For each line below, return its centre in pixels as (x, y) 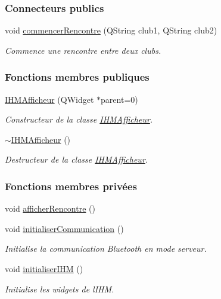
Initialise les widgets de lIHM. (60, 289)
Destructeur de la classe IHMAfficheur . (77, 159)
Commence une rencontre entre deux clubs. (83, 50)
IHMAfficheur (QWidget (49, 99)
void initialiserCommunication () (64, 228)
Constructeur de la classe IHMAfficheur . (79, 119)
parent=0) (119, 99)
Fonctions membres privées (71, 186)
